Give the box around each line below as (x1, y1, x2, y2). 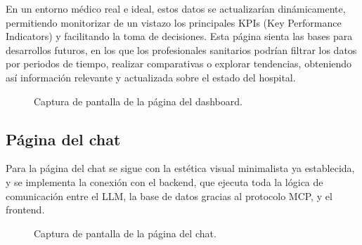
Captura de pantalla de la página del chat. (34, 225, 216, 240)
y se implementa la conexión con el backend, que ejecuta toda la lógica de (6, 174, 323, 189)
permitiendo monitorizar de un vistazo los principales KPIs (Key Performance (6, 15, 342, 29)
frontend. (6, 202, 45, 217)
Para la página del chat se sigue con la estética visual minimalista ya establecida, (6, 161, 355, 176)
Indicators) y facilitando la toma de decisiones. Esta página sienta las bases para (6, 29, 353, 44)
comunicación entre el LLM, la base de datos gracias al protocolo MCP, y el (6, 188, 332, 203)
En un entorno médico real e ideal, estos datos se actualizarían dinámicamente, (6, 1, 346, 15)
